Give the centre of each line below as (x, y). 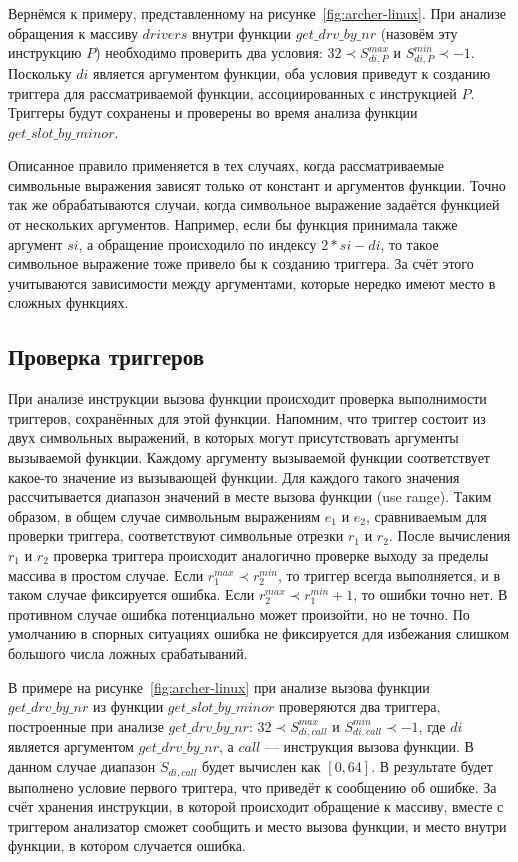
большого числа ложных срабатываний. (128, 652)
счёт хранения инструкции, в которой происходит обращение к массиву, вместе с (256, 806)
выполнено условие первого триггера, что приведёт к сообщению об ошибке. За (252, 786)
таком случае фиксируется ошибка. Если (131, 594)
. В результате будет (432, 766)
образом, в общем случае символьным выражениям (164, 515)
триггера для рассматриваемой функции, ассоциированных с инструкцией (232, 92)
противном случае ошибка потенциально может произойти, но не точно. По (239, 613)
